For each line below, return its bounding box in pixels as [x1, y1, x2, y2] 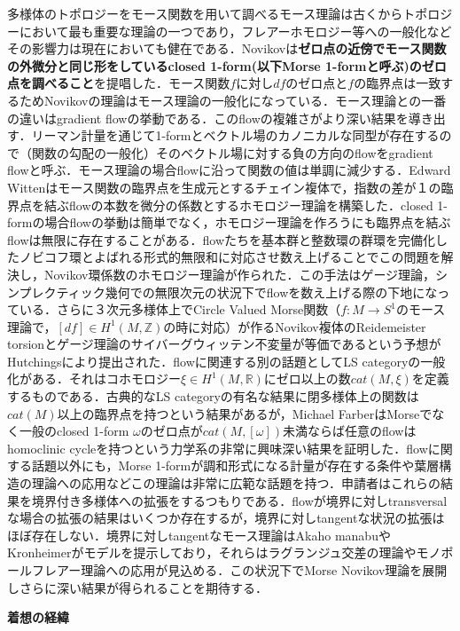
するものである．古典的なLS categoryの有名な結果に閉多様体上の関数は [7, 387, 419, 406]
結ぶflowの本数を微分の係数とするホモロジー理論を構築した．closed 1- [43, 195, 448, 214]
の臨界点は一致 [354, 74, 441, 92]
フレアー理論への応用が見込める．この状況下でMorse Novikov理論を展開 [31, 561, 448, 579]
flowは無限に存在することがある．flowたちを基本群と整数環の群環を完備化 [7, 230, 435, 248]
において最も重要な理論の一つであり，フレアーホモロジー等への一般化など [19, 21, 452, 40]
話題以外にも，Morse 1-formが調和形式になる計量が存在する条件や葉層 [31, 456, 440, 475]
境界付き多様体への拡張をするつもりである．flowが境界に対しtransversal [31, 491, 448, 509]
